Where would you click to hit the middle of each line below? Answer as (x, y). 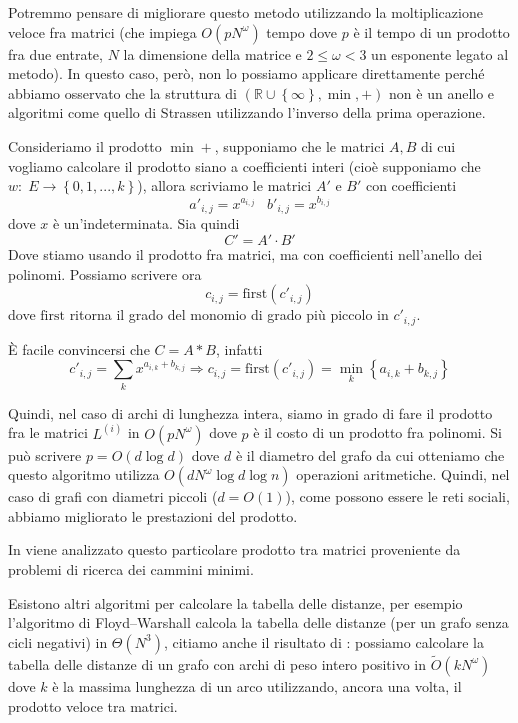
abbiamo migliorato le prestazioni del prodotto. (153, 515)
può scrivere (45, 454)
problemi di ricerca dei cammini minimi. (131, 568)
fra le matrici (48, 432)
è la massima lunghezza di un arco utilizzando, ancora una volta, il (257, 685)
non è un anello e (442, 92)
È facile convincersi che (79, 348)
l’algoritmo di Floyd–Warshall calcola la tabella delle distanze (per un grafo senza (258, 622)
